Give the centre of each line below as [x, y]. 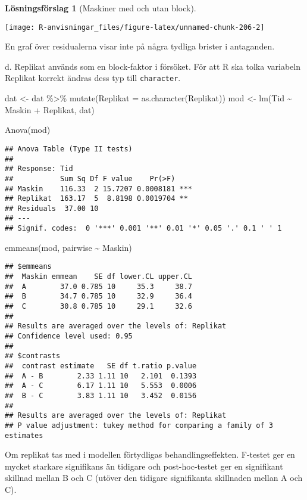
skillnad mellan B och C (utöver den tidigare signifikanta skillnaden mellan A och [154, 478]
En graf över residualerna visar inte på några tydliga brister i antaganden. [140, 46]
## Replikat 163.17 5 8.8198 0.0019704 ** [96, 199]
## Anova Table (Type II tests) [69, 149]
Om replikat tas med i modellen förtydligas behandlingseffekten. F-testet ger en [150, 454]
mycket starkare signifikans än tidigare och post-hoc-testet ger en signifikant [144, 466]
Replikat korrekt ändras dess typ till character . [93, 78]
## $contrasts [33, 356]
